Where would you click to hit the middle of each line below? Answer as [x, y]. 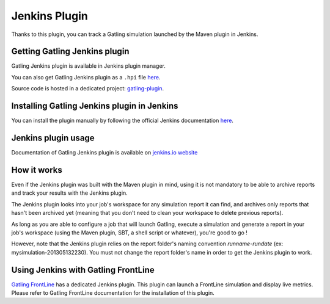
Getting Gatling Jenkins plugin [70, 52]
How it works [37, 170]
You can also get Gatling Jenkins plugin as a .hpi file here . [86, 77]
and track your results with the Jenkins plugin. [69, 193]
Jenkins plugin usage [53, 138]
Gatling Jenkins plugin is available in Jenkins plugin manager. [89, 66]
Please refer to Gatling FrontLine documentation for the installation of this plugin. [113, 292]
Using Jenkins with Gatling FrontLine [83, 270]
